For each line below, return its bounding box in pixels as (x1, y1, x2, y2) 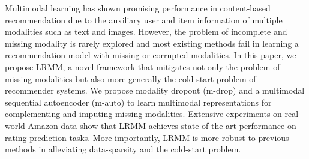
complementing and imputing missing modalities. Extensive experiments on (5, 107, 282, 120)
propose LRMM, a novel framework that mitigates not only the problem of (5, 60, 280, 73)
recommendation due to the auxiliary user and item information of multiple (5, 13, 283, 26)
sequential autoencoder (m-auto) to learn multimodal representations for (5, 95, 272, 108)
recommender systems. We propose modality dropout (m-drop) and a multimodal (5, 84, 305, 97)
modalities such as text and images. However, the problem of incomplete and (5, 25, 287, 38)
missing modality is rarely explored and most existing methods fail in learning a (5, 37, 299, 49)
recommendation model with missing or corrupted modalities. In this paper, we (5, 49, 296, 61)
